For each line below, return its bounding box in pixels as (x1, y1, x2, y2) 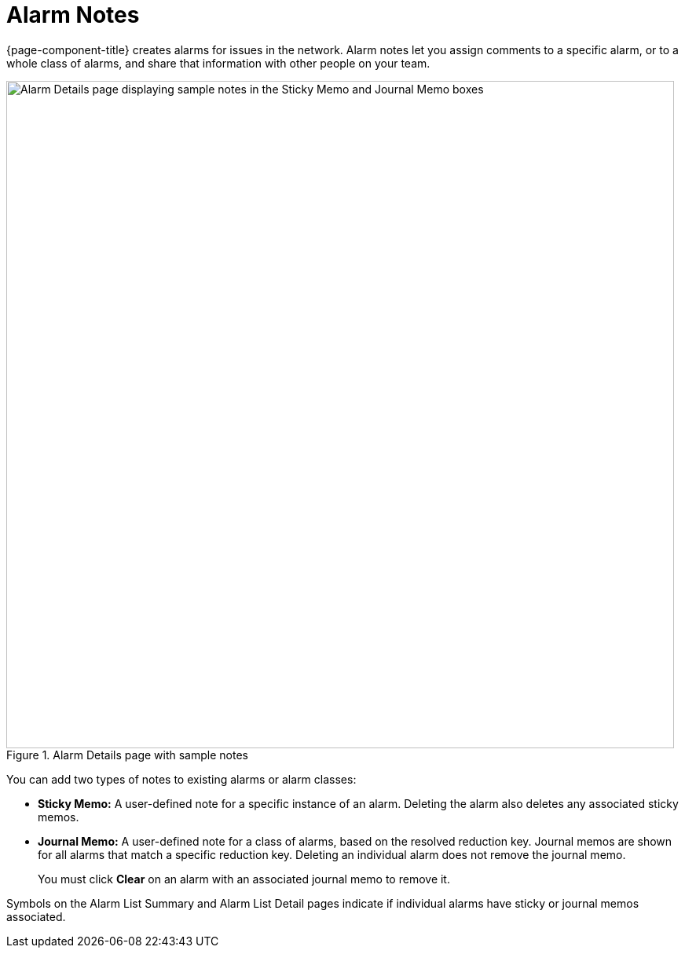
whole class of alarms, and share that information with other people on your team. (6, 56, 430, 70)
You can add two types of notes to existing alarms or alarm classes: (6, 772, 357, 786)
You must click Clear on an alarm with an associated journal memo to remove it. (38, 872, 450, 886)
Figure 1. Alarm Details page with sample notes (6, 747, 248, 762)
